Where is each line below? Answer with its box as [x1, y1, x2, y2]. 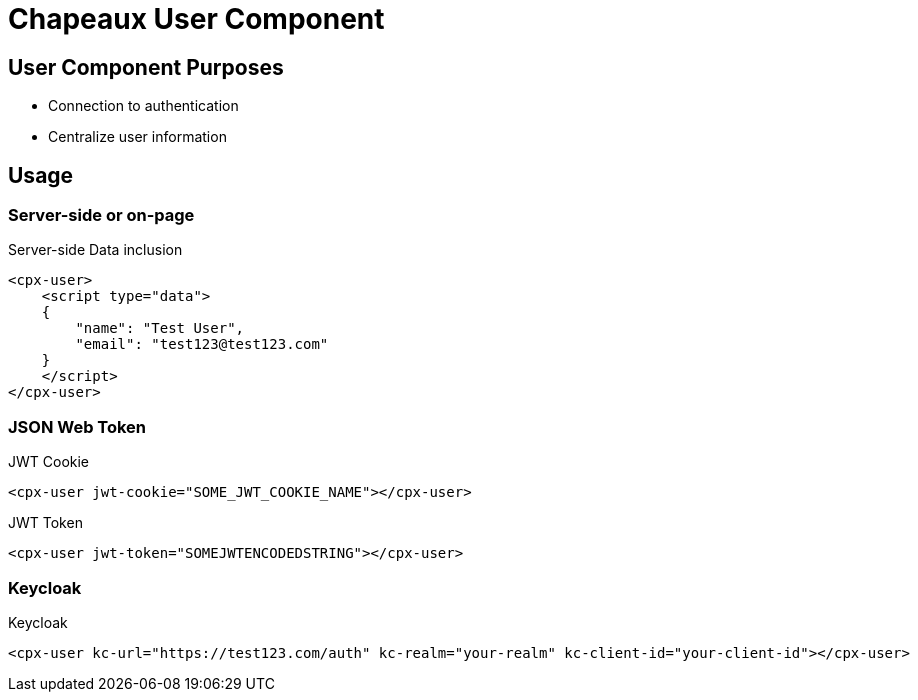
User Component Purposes [8, 54, 284, 80]
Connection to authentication [48, 97, 239, 115]
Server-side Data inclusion [8, 241, 183, 259]
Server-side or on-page [8, 205, 195, 226]
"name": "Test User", [75, 320, 245, 337]
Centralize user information [48, 128, 227, 146]
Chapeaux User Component [8, 2, 385, 36]
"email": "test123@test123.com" [75, 336, 329, 353]
